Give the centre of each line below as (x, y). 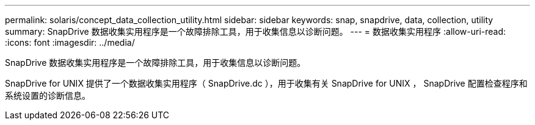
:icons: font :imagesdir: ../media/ (70, 42)
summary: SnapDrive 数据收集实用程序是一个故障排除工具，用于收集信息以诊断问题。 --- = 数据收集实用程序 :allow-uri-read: (256, 31)
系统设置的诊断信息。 (48, 95)
